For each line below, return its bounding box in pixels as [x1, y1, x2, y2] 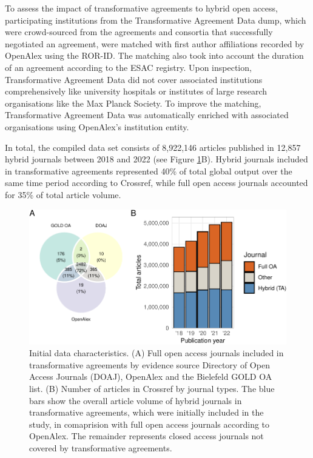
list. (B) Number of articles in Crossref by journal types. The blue [29, 382, 275, 395]
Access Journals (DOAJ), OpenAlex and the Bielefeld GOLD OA [29, 370, 272, 383]
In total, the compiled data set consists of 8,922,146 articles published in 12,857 [5, 141, 301, 153]
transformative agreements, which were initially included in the [29, 406, 264, 419]
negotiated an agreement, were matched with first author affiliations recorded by [5, 37, 305, 50]
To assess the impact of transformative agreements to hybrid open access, [5, 2, 278, 14]
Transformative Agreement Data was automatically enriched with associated [5, 108, 289, 121]
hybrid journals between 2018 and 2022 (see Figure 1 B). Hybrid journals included [5, 153, 308, 165]
